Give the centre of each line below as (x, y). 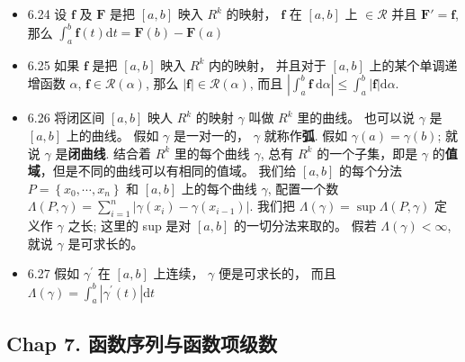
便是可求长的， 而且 (277, 273)
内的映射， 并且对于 (268, 64)
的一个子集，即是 (367, 153)
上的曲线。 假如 (112, 136)
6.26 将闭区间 (66, 118)
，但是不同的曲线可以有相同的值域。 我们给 (168, 171)
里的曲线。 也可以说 (356, 118)
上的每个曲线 (219, 188)
